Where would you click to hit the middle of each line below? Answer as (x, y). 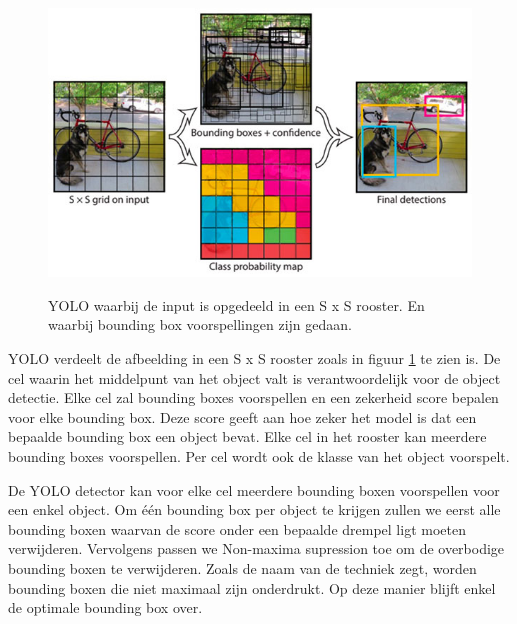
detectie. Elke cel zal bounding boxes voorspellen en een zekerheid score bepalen (253, 397)
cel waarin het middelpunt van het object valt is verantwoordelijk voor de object (254, 377)
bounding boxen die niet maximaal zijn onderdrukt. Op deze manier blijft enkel (252, 587)
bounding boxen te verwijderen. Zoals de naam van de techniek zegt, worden (242, 567)
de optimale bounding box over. (105, 607)
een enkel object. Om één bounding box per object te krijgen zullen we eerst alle (254, 509)
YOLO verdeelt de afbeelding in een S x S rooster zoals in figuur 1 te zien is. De (254, 358)
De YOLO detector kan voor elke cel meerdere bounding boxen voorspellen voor (254, 489)
